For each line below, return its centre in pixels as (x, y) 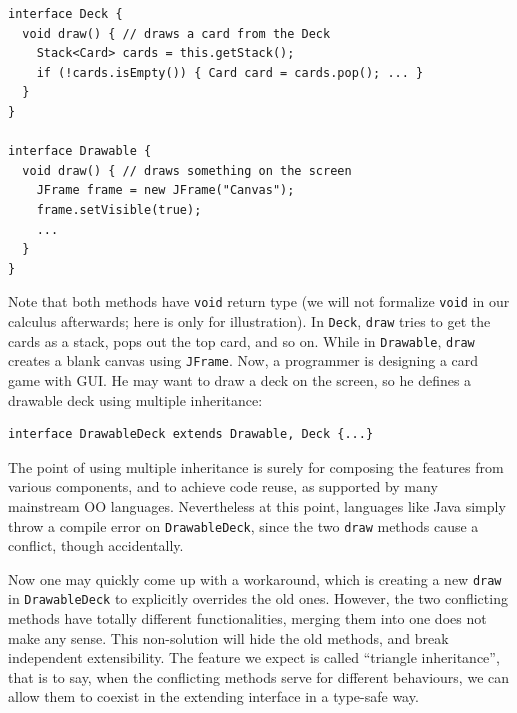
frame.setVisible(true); (119, 209)
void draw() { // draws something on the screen (187, 170)
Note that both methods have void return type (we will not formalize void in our (259, 301)
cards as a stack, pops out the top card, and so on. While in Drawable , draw (241, 340)
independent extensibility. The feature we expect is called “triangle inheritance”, (254, 657)
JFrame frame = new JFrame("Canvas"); (165, 190)
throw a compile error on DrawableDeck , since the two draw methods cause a (243, 525)
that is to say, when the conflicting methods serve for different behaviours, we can (259, 676)
